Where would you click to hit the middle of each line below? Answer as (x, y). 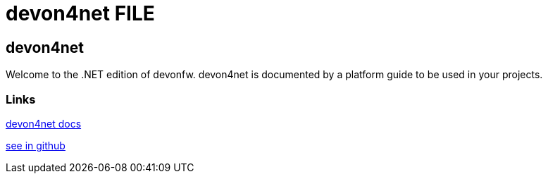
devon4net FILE (80, 13)
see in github (36, 145)
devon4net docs (44, 123)
